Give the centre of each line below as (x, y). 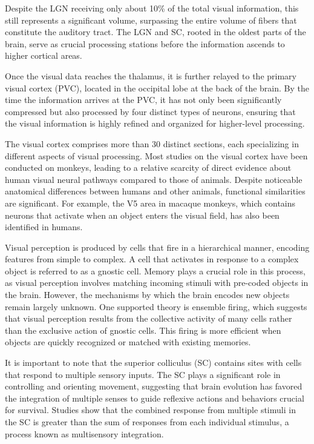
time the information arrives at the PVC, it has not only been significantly (143, 100)
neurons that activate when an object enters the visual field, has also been (142, 215)
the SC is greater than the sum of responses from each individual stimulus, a (147, 422)
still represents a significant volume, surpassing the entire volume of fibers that (151, 20)
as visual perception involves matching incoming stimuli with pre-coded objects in (157, 283)
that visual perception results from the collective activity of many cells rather (149, 318)
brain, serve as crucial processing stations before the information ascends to (145, 43)
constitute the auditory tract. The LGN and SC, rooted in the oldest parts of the (155, 32)
